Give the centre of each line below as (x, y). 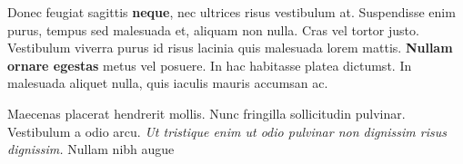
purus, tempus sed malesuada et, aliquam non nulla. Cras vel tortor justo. (213, 29)
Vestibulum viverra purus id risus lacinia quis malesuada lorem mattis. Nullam (230, 48)
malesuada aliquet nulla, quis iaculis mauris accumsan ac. (168, 83)
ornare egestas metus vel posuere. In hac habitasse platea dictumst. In (210, 65)
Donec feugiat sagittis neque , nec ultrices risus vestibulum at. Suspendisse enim (231, 12)
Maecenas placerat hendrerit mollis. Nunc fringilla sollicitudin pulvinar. (206, 113)
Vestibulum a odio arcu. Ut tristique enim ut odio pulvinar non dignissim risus (227, 131)
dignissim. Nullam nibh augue (91, 149)
